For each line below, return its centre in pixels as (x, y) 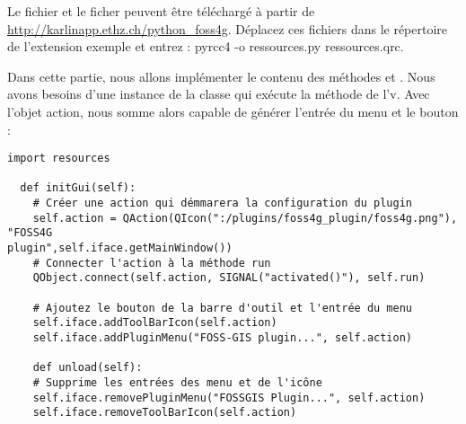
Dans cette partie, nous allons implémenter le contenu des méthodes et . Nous (221, 76)
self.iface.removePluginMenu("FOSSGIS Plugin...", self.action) (229, 397)
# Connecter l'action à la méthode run (152, 263)
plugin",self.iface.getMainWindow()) (120, 248)
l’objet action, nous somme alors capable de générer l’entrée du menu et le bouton (233, 111)
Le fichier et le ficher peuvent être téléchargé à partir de (161, 11)
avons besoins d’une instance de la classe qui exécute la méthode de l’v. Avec (219, 94)
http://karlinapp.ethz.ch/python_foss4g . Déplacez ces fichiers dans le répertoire (228, 28)
